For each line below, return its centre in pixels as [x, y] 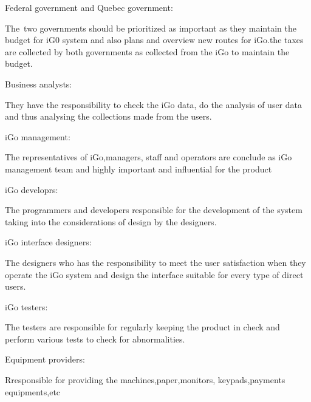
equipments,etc [33, 391]
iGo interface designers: [48, 242]
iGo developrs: [32, 189]
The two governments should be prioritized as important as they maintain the [151, 28]
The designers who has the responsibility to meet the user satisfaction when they [155, 262]
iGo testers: [26, 306]
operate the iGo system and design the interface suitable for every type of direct [154, 274]
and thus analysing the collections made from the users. [108, 116]
